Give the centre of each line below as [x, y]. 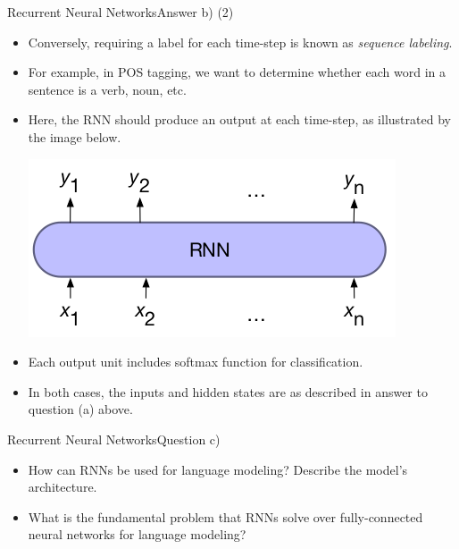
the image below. [75, 136]
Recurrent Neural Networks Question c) [114, 439]
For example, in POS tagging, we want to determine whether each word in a [237, 72]
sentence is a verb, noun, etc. [107, 89]
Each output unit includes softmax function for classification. [196, 362]
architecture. [63, 487]
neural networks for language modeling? [137, 534]
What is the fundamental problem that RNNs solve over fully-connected [225, 516]
